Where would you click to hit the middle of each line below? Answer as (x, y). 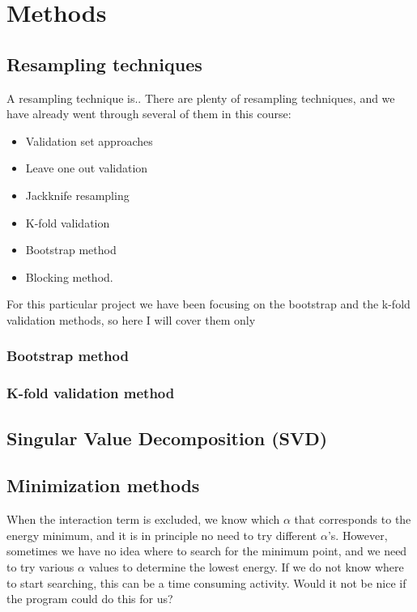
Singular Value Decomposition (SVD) (167, 438)
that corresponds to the (353, 519)
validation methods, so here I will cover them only (131, 319)
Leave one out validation (87, 168)
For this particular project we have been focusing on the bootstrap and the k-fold (208, 304)
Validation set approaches (89, 140)
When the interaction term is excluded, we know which (143, 519)
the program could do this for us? (90, 599)
